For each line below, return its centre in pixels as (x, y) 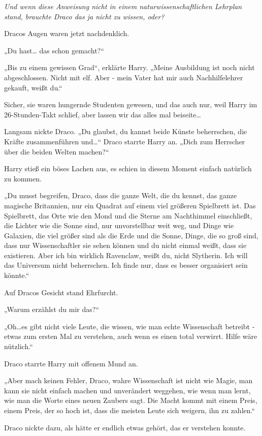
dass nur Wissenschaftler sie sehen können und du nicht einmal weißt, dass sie (125, 245)
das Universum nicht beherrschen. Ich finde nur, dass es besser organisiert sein (126, 265)
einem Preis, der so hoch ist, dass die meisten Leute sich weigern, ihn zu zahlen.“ (130, 410)
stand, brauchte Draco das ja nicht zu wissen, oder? (84, 16)
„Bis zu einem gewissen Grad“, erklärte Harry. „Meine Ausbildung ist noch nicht (129, 67)
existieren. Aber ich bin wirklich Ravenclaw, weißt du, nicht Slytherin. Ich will (126, 255)
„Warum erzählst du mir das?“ (52, 309)
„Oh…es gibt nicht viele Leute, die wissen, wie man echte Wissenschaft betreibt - (129, 326)
